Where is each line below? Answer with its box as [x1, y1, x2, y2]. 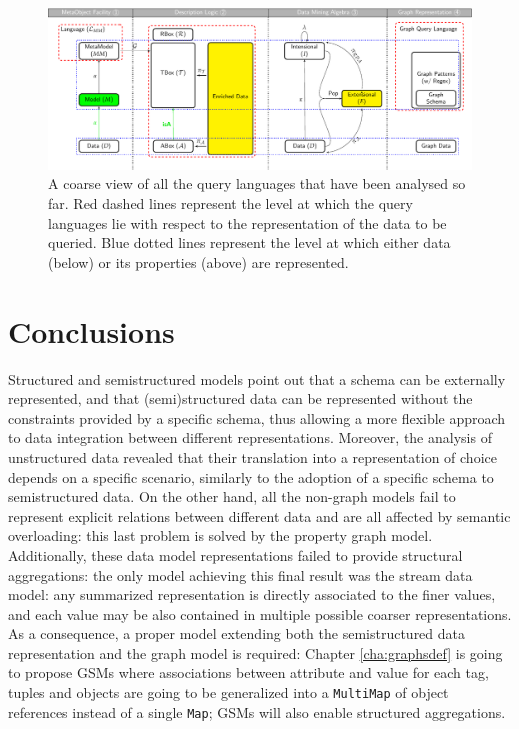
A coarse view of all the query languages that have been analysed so [48, 173, 466, 194]
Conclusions [8, 310, 175, 351]
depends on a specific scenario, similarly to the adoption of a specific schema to [8, 466, 494, 487]
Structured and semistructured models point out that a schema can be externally [8, 368, 506, 389]
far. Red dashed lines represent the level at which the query [48, 193, 413, 214]
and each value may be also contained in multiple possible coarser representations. [8, 603, 512, 624]
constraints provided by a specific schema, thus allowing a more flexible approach [8, 407, 506, 428]
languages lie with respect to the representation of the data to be [48, 212, 447, 233]
